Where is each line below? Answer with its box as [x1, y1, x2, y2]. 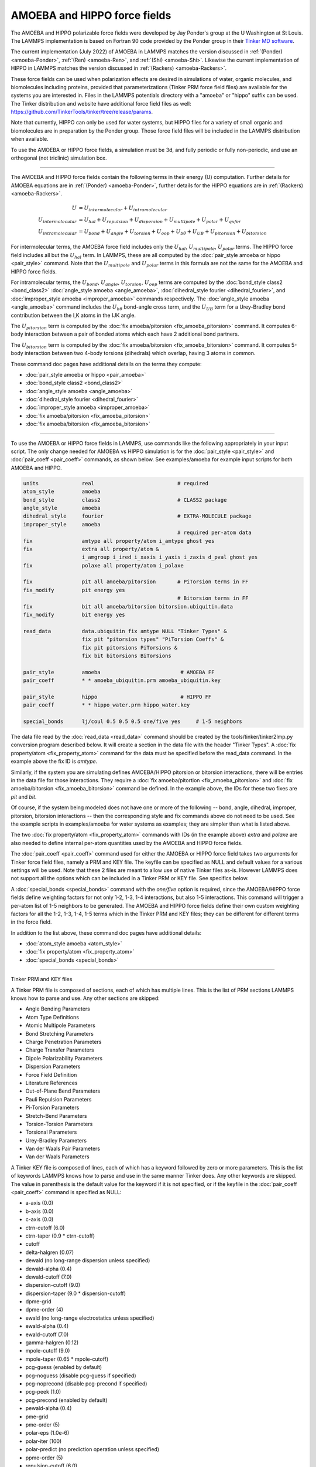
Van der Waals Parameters [25, 1153, 90, 1160]
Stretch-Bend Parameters [25, 1112, 87, 1119]
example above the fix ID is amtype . [11, 758, 98, 765]
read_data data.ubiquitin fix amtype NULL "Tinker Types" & [23, 628, 227, 634]
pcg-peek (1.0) [25, 1388, 61, 1395]
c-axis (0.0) [25, 1216, 54, 1223]
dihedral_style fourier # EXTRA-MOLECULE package [23, 513, 252, 519]
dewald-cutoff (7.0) [25, 1273, 72, 1280]
